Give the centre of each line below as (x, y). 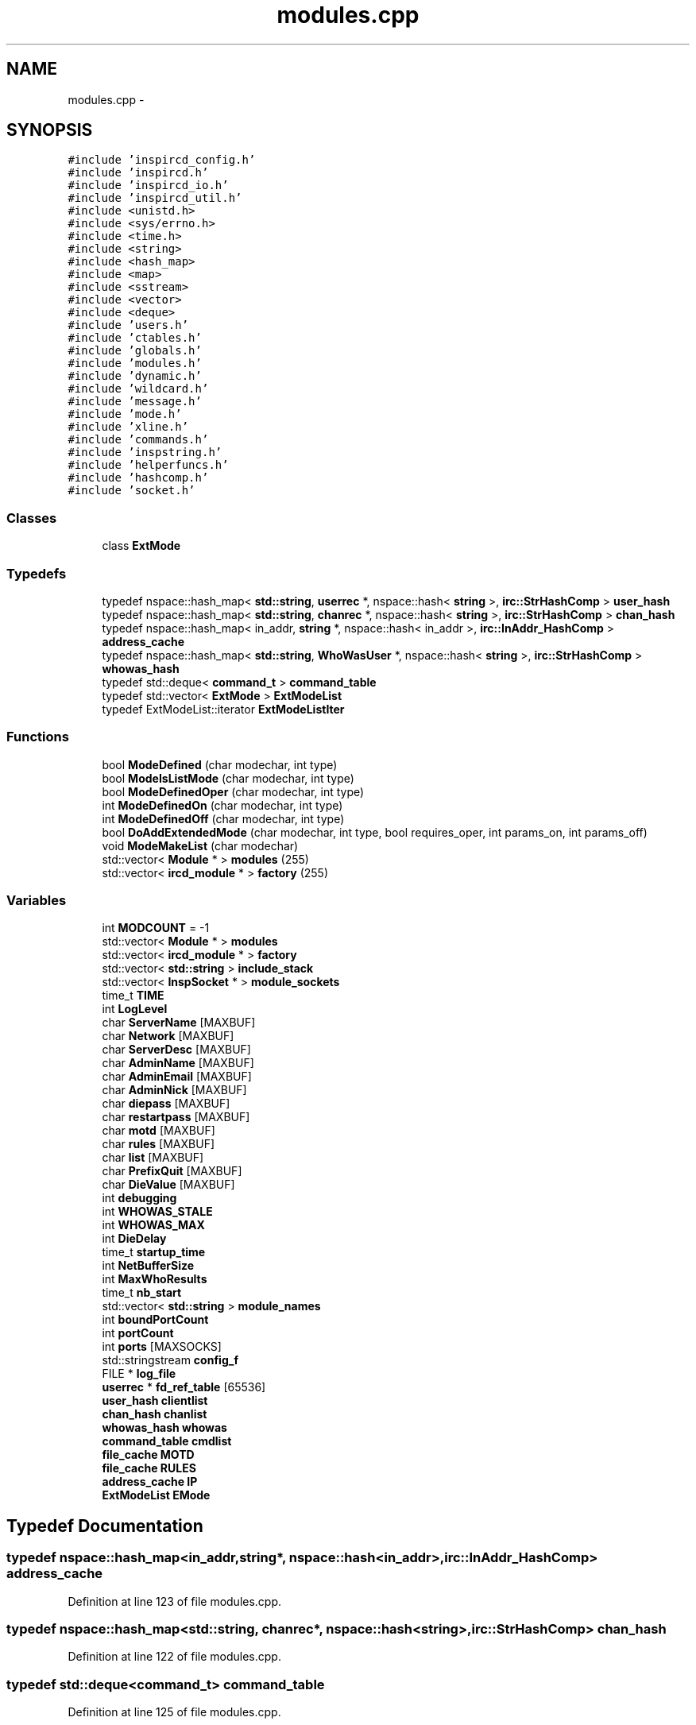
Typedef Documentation (105, 1526)
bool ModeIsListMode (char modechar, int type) (228, 778)
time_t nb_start (142, 1293)
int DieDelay (134, 1239)
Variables (37, 901)
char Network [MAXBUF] (168, 1036)
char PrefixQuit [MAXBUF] (172, 1171)
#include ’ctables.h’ (135, 338)
